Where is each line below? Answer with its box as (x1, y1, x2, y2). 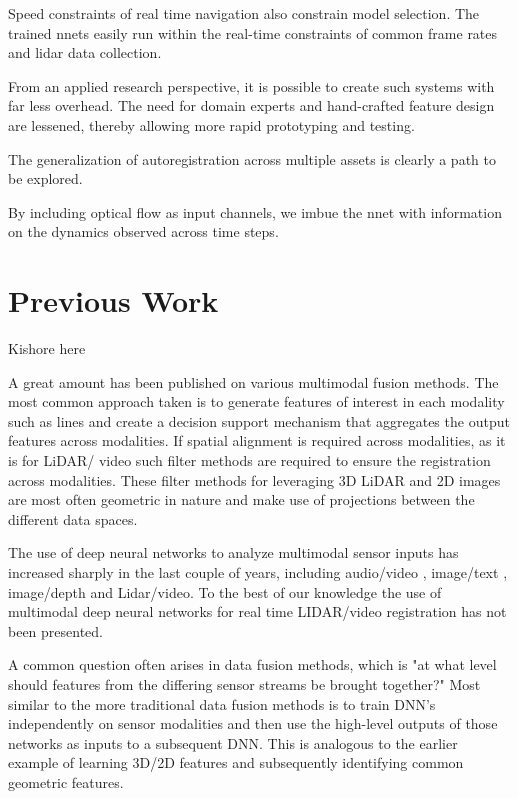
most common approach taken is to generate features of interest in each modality (8, 391, 505, 412)
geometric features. (8, 771, 124, 792)
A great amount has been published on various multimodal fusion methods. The (8, 371, 499, 392)
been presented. (8, 620, 104, 641)
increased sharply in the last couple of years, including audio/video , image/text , (8, 562, 508, 582)
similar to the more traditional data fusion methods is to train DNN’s (8, 693, 436, 714)
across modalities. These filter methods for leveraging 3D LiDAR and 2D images (8, 469, 501, 490)
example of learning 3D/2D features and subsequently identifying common (8, 752, 464, 773)
